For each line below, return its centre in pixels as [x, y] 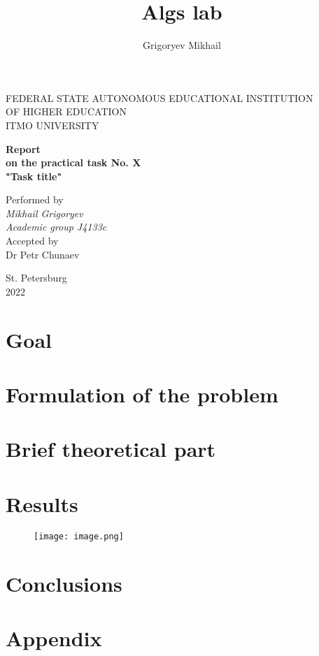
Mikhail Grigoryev [44, 213]
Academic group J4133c [56, 227]
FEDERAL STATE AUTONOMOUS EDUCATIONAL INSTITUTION [159, 97]
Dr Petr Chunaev [43, 254]
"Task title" [34, 176]
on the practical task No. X [73, 162]
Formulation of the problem [142, 394]
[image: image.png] [79, 536]
